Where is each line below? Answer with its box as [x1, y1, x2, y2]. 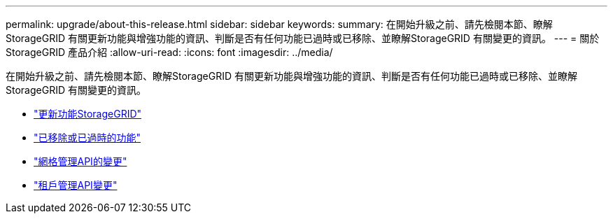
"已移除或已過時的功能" [34, 132, 141, 143]
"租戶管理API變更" [34, 179, 118, 191]
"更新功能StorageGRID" [34, 108, 142, 120]
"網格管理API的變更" [34, 155, 127, 167]
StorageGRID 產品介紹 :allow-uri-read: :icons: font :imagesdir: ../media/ [6, 46, 333, 58]
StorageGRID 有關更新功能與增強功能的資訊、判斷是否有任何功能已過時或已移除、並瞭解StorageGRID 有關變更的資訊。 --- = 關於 [6, 32, 600, 44]
